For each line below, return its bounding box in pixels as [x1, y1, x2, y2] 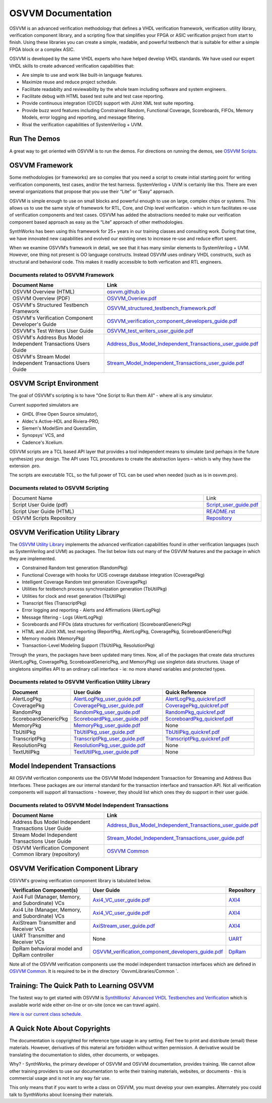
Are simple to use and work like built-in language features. [22, 72, 143, 78]
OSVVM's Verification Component [12, 314, 93, 321]
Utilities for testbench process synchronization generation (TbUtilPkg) [22, 586, 167, 592]
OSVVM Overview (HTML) [12, 288, 75, 295]
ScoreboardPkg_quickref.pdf [165, 715, 234, 722]
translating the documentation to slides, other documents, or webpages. [9, 1051, 160, 1058]
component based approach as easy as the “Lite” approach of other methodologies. [9, 219, 184, 225]
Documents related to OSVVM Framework [9, 271, 114, 278]
